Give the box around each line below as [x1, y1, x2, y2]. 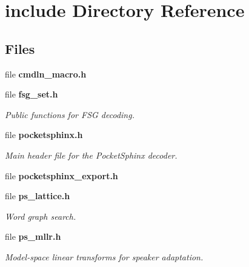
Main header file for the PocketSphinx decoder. [5, 148, 178, 161]
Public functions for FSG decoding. [5, 108, 134, 120]
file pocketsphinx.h [5, 128, 83, 141]
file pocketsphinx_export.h [5, 169, 118, 182]
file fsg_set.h [5, 88, 58, 101]
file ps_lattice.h [5, 190, 70, 202]
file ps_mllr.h [5, 230, 61, 243]
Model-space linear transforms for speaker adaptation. [5, 250, 204, 263]
